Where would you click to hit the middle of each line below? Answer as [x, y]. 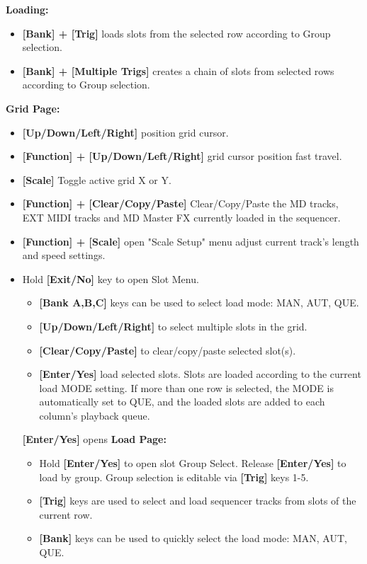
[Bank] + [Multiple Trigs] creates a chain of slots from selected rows [178, 70]
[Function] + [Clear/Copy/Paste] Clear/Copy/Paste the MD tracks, [180, 203]
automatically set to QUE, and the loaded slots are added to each [182, 402]
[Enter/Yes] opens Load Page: [94, 439]
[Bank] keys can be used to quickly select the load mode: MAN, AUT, [193, 538]
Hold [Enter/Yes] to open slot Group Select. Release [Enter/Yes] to [193, 463]
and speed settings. [64, 255]
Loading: [27, 9]
